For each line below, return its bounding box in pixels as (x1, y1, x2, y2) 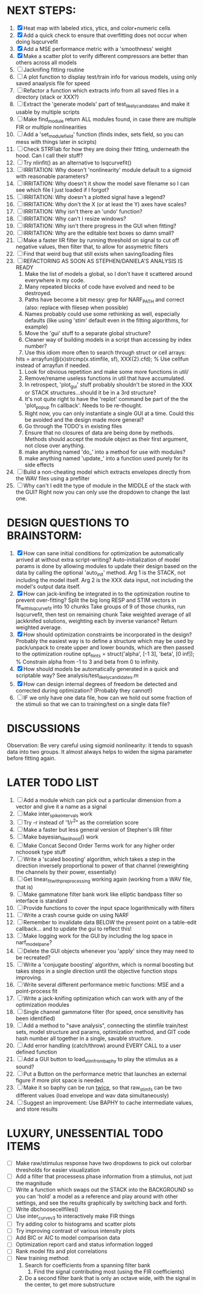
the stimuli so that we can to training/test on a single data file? (15, 700, 170, 708)
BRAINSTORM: (7, 529, 82, 542)
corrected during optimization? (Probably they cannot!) (15, 687, 153, 694)
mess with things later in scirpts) (15, 139, 97, 146)
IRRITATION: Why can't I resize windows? (23, 215, 126, 223)
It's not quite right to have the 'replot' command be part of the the (24, 395, 188, 402)
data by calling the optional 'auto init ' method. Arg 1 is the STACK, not (15, 569, 186, 578)
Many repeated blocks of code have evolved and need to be (24, 283, 175, 290)
